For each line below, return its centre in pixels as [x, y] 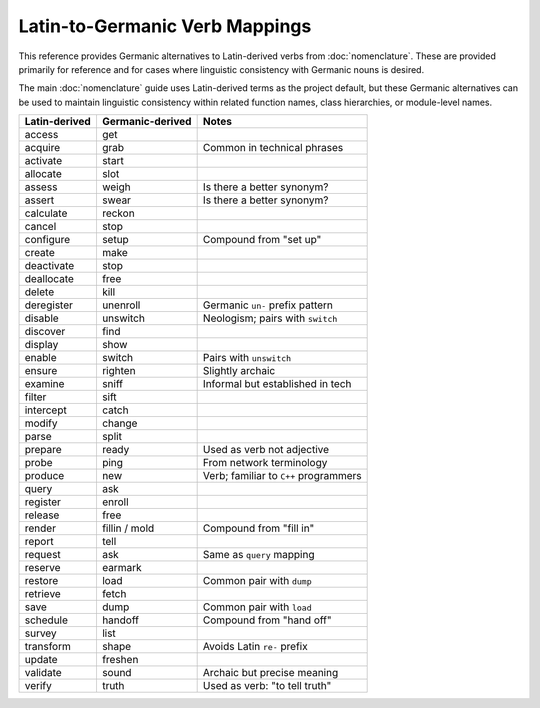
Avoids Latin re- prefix [255, 647]
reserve [42, 568]
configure [47, 240]
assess [41, 187]
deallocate [49, 279]
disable [41, 318]
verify [38, 686]
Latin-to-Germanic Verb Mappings [165, 26]
